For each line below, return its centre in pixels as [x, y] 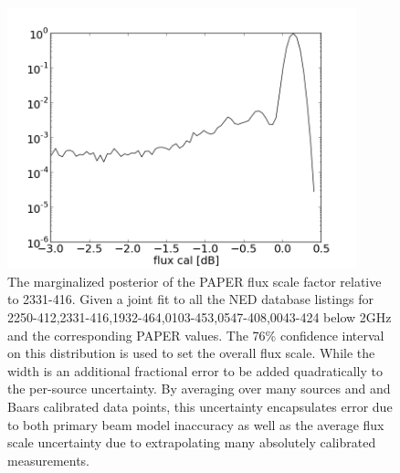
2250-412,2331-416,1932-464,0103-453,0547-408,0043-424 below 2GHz [200, 316]
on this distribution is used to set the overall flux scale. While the [191, 353]
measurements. [49, 460]
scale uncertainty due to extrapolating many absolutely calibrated [192, 442]
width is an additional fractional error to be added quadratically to [195, 370]
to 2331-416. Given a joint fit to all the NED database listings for [190, 299]
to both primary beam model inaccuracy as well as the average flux [196, 424]
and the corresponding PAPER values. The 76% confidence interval [196, 335]
